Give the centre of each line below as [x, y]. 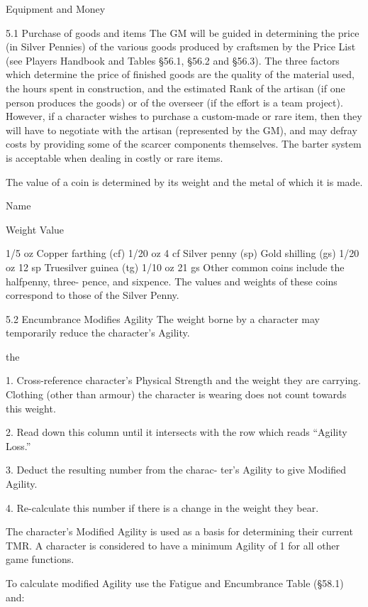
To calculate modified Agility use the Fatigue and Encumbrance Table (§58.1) [175, 583]
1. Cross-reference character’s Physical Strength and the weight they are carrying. [183, 380]
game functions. [40, 559]
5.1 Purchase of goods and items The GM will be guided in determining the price [183, 32]
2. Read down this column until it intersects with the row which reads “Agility [177, 432]
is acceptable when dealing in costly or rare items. [115, 157]
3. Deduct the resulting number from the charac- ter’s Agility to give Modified [176, 470]
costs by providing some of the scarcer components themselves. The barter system [184, 144]
